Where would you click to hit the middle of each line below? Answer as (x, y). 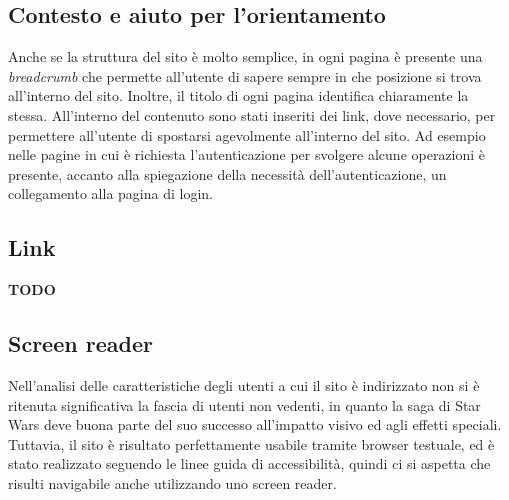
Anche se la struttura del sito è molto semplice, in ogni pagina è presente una (245, 56)
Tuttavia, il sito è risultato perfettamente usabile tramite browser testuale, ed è (251, 443)
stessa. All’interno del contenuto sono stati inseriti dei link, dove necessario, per (252, 114)
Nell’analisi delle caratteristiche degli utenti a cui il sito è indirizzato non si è (244, 384)
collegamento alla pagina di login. (110, 193)
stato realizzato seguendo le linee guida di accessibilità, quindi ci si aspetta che (249, 463)
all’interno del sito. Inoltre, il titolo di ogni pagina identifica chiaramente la (238, 95)
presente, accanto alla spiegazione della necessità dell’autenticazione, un (227, 173)
